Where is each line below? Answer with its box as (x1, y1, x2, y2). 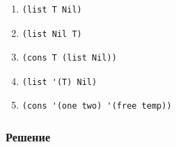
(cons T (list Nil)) (22, 53, 117, 63)
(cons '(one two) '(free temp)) (22, 101, 172, 111)
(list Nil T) (22, 29, 82, 39)
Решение (6, 127, 51, 145)
